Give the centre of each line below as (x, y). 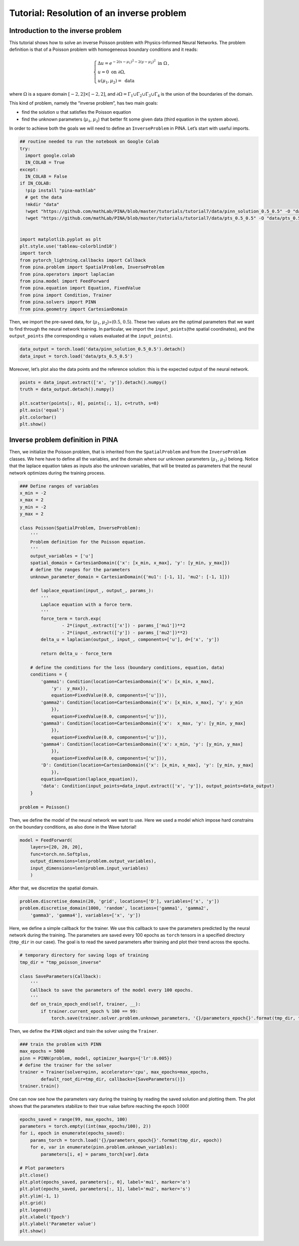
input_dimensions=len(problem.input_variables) (89, 868)
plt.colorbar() (38, 417)
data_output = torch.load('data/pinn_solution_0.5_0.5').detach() (102, 349)
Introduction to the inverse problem (65, 31)
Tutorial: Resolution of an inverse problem (98, 13)
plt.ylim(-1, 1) (40, 1196)
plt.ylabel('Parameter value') (58, 1224)
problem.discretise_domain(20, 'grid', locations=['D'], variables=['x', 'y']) (120, 901)
